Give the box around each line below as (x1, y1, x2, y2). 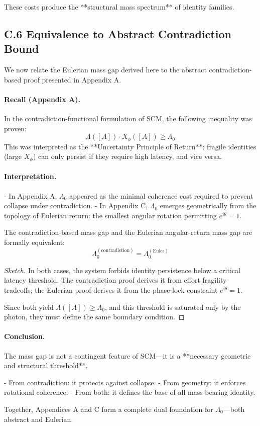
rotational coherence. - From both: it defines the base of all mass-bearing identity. (4, 387, 255, 397)
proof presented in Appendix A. (23, 74, 121, 84)
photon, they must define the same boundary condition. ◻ (4, 311, 185, 322)
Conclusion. (4, 331, 45, 342)
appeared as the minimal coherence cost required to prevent (69, 190, 253, 201)
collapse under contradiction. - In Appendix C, (4, 200, 148, 211)
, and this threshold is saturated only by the (104, 301, 241, 312)
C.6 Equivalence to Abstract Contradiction (4, 26, 231, 41)
